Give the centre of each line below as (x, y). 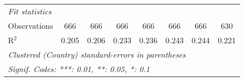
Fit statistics (30, 11)
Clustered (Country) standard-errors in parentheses (97, 54)
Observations (31, 26)
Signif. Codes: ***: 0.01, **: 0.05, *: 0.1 (79, 69)
